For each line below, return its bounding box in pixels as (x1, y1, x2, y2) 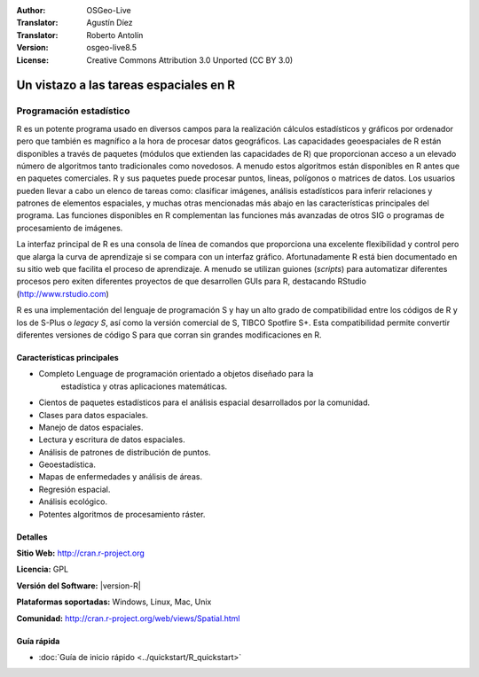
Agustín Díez (86, 18, 133, 28)
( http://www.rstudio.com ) (16, 288, 110, 299)
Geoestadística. (38, 459, 97, 470)
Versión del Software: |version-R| (16, 580, 141, 591)
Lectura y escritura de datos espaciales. (38, 434, 185, 445)
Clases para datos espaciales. (38, 409, 148, 420)
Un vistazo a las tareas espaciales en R (16, 78, 235, 93)
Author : (16, 5, 46, 15)
